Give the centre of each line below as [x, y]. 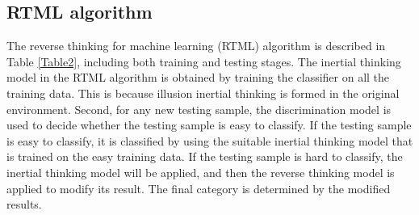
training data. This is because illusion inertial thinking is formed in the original [203, 93]
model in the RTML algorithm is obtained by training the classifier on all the [198, 77]
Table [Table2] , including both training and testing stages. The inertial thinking [204, 61]
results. [24, 204]
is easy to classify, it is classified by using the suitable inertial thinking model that [210, 140]
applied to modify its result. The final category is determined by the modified [199, 188]
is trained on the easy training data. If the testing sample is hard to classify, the [205, 156]
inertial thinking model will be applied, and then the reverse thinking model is [201, 172]
